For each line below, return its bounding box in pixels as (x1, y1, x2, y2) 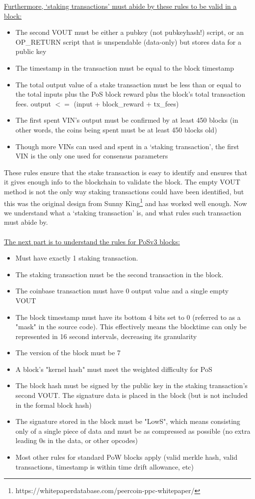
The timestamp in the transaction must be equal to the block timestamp (15, 62, 234, 73)
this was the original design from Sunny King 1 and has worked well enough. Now (4, 196, 247, 208)
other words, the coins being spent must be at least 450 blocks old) (15, 124, 217, 134)
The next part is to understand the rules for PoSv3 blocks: (4, 236, 180, 246)
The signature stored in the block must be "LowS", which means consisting (15, 416, 240, 426)
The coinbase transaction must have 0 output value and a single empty (15, 286, 229, 296)
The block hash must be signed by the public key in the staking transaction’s (15, 380, 248, 391)
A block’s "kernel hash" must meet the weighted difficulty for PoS (15, 364, 212, 374)
